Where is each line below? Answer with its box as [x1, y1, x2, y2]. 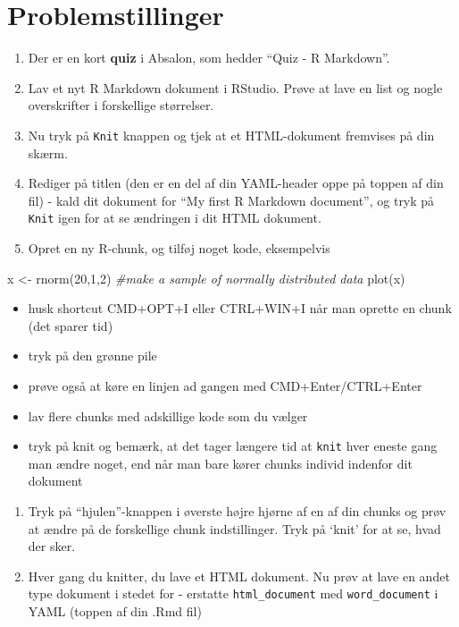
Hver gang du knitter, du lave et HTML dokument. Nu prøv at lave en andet [28, 566, 450, 585]
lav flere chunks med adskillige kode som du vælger [28, 406, 308, 425]
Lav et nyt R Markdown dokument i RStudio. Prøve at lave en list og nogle [28, 78, 443, 97]
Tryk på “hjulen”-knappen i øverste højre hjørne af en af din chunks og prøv [28, 502, 446, 520]
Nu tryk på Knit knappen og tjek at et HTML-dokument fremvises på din [28, 125, 435, 144]
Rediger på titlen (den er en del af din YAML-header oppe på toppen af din [28, 174, 444, 192]
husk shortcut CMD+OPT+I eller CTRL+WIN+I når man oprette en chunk [28, 299, 452, 318]
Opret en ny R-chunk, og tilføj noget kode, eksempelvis [28, 239, 330, 257]
